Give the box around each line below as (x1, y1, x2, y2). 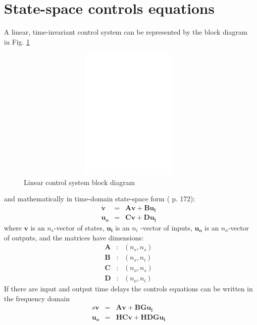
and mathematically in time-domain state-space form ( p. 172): (4, 193, 195, 204)
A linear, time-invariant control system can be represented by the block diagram (4, 27, 248, 37)
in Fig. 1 (4, 36, 30, 46)
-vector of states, (53, 222, 104, 232)
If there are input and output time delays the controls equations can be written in (4, 283, 253, 294)
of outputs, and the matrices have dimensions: (4, 232, 144, 242)
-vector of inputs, (140, 222, 193, 232)
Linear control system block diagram (24, 177, 135, 187)
